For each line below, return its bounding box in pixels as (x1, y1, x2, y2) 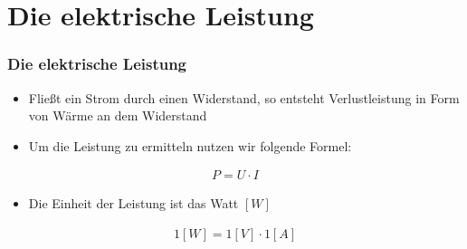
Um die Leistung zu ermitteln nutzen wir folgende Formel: (28, 136, 352, 155)
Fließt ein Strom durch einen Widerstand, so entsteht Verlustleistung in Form (28, 88, 460, 107)
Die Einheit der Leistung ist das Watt (28, 194, 239, 213)
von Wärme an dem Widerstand (28, 106, 207, 125)
